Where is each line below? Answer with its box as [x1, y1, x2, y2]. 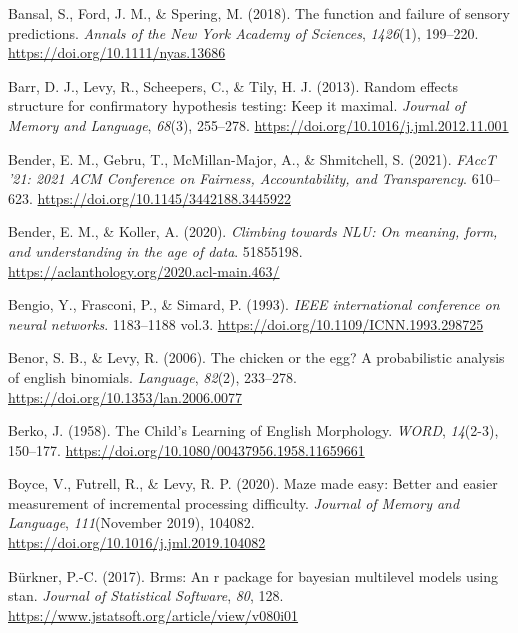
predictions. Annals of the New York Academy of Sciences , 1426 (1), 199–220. [8, 22, 479, 43]
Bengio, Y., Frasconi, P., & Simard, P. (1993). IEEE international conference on [8, 294, 500, 315]
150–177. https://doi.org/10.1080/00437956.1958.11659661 [8, 439, 365, 460]
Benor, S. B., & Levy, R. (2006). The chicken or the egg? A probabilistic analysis [8, 347, 505, 368]
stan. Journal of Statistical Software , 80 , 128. [8, 585, 284, 606]
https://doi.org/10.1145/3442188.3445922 [37, 187, 291, 208]
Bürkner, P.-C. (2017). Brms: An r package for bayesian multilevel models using [8, 565, 498, 586]
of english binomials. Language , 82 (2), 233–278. [8, 366, 297, 387]
